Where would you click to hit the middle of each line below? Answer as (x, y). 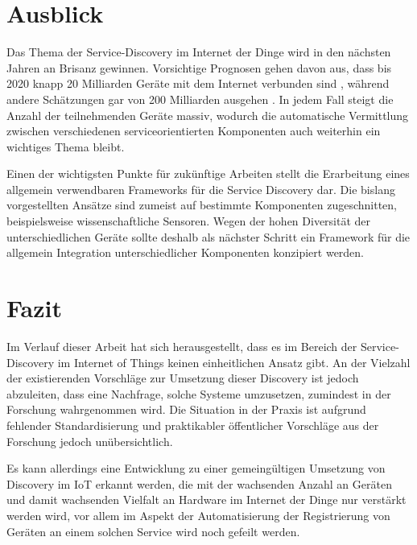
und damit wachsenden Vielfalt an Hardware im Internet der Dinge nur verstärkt (206, 500)
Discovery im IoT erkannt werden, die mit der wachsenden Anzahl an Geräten (199, 483)
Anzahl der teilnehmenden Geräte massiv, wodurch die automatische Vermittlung (208, 115)
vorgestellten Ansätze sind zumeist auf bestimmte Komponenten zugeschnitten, (202, 205)
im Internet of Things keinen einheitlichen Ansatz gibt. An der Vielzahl (234, 362)
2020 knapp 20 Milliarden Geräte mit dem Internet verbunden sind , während (198, 83)
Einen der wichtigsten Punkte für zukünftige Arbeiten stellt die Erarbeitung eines (208, 173)
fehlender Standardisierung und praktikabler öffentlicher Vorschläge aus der (193, 425)
